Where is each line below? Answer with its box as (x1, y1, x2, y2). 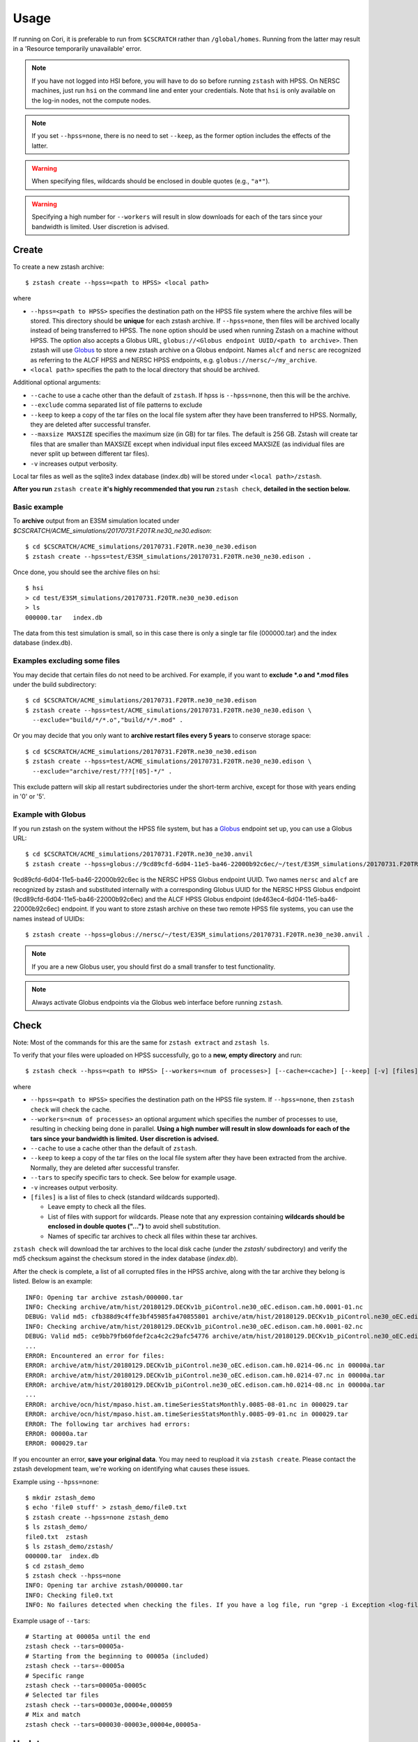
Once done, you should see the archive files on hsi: (13, 568, 160, 576)
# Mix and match (25, 1711, 81, 1719)
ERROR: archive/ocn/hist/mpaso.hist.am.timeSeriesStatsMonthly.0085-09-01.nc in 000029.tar (25, 1410, 348, 1418)
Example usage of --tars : (13, 1617, 91, 1625)
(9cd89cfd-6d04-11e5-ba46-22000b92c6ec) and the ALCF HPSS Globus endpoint (13, 895, 251, 903)
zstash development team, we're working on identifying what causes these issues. (13, 1465, 250, 1473)
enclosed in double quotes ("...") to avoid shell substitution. (47, 1222, 221, 1231)
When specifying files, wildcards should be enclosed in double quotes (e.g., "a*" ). (31, 177, 270, 185)
